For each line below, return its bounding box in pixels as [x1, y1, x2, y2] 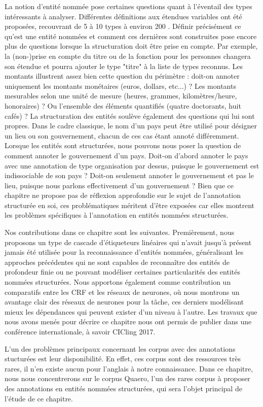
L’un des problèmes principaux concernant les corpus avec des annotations [5, 343, 236, 354]
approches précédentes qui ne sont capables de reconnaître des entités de [5, 256, 230, 267]
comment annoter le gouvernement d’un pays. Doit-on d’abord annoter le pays [5, 150, 248, 160]
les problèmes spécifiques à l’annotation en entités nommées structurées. [5, 210, 229, 220]
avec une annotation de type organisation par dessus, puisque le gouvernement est [5, 160, 259, 171]
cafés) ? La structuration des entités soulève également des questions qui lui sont [5, 110, 255, 121]
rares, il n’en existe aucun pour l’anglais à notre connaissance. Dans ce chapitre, [5, 363, 253, 374]
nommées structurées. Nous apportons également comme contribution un [5, 277, 231, 287]
